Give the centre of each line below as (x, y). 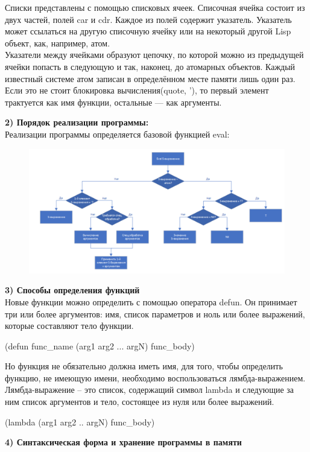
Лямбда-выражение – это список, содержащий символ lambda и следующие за (150, 390)
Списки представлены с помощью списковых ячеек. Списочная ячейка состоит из (155, 7)
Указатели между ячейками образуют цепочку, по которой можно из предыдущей (154, 55)
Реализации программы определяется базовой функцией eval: (117, 134)
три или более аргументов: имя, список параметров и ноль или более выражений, (155, 314)
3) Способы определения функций (72, 290)
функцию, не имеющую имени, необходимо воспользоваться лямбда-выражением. (155, 377)
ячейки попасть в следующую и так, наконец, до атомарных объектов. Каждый (150, 66)
